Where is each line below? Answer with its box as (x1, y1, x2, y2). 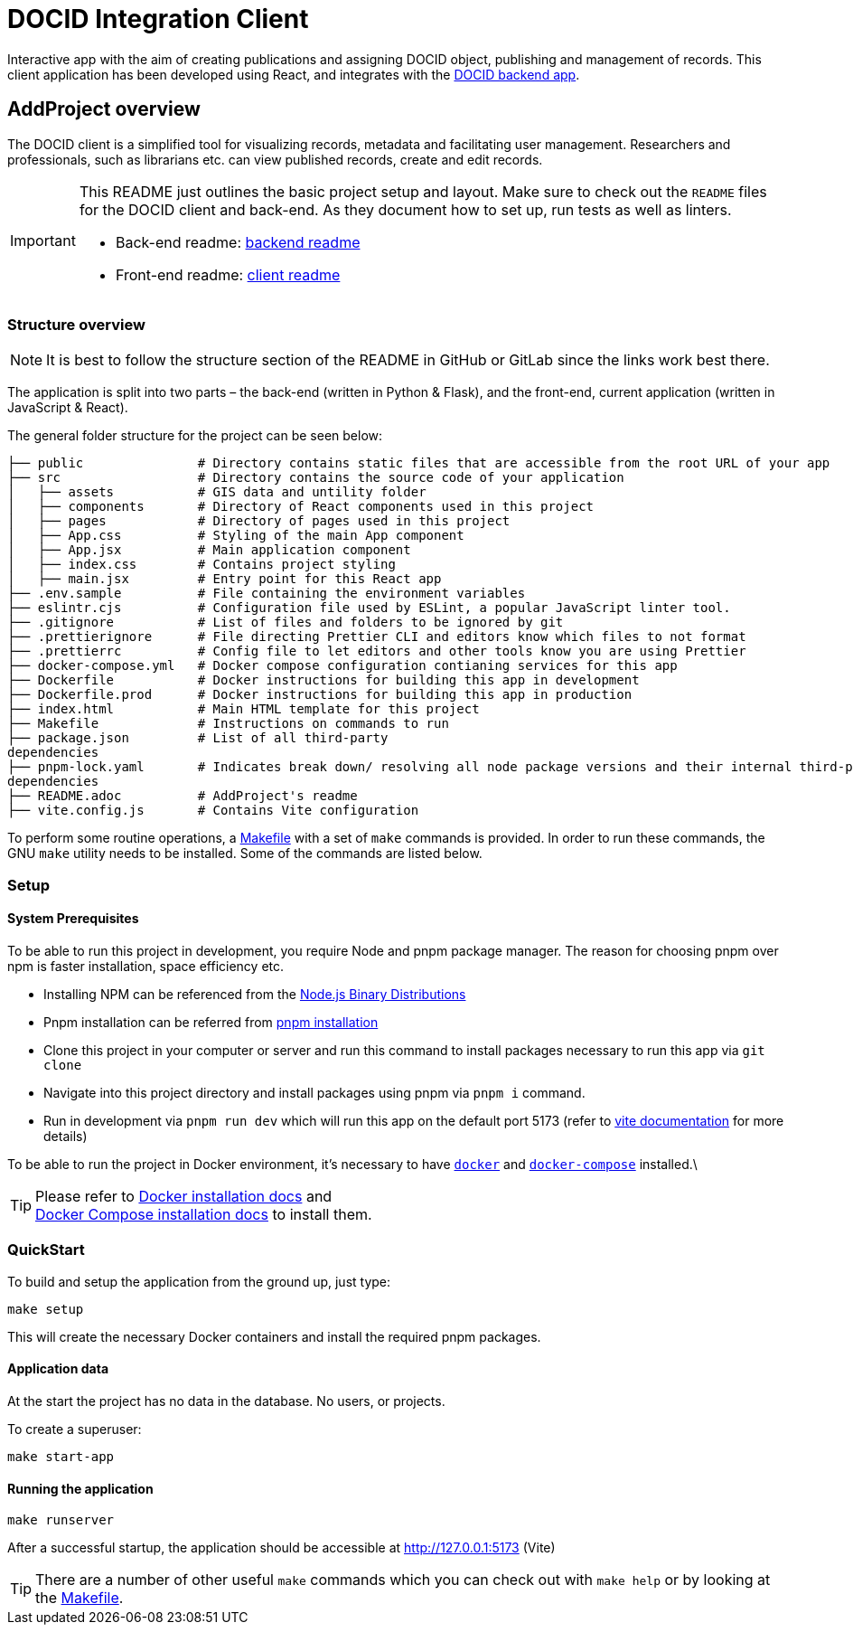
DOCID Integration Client (7, 4, 309, 34)
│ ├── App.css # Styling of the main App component (7, 528, 464, 543)
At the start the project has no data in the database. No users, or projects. (7, 1392, 445, 1409)
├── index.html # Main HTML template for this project (7, 702, 480, 717)
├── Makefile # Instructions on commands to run (7, 716, 449, 731)
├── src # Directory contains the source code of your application (7, 470, 624, 486)
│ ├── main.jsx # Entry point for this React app (7, 571, 442, 587)
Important (10, 231, 76, 250)
